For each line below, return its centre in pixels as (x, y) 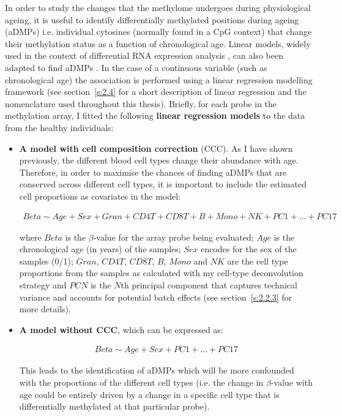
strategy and (43, 284)
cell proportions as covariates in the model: (100, 196)
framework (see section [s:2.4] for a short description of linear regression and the (156, 92)
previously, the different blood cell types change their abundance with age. (159, 160)
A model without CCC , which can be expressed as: (121, 329)
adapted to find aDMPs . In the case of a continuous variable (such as (136, 67)
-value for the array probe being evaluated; (173, 237)
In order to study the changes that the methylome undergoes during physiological (158, 7)
